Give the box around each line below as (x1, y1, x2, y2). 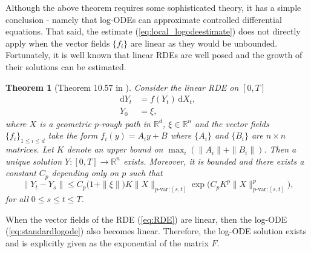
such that (129, 166, 163, 179)
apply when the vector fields (5, 36, 110, 49)
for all (5, 192, 28, 205)
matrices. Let (5, 143, 54, 156)
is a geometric (39, 117, 91, 130)
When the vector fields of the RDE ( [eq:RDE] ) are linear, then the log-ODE (5, 212, 287, 225)
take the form (48, 129, 98, 142)
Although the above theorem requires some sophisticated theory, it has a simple (5, 1, 301, 13)
